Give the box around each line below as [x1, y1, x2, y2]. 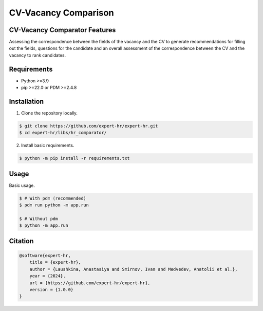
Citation [9, 237, 34, 245]
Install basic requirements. [21, 143, 75, 148]
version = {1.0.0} [29, 287, 74, 292]
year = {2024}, [29, 273, 66, 279]
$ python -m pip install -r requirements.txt [19, 156, 130, 161]
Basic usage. [9, 183, 35, 188]
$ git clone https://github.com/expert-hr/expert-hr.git [19, 123, 158, 129]
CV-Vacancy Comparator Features [9, 26, 116, 34]
